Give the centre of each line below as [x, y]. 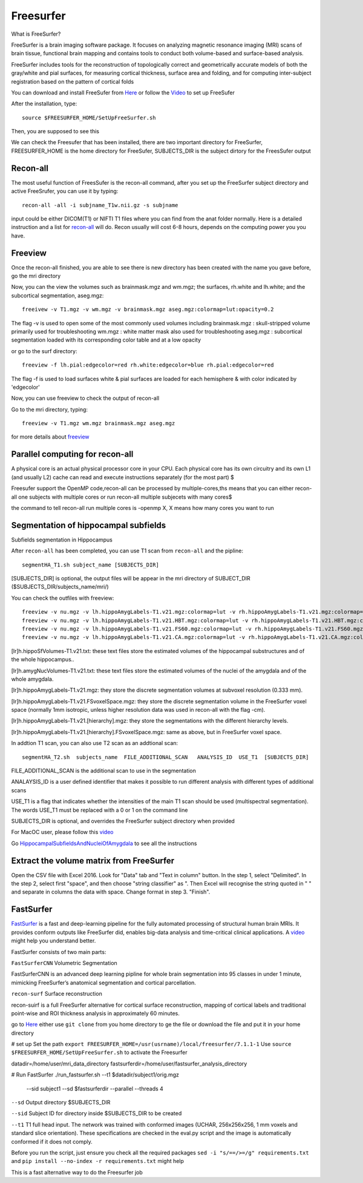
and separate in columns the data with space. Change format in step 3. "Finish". [111, 892]
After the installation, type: [44, 104]
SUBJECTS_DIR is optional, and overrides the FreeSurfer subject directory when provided [123, 821]
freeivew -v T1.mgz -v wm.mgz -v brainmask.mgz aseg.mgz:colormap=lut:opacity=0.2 [148, 310]
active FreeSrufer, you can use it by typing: [65, 191]
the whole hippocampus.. [43, 660]
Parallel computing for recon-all [72, 454]
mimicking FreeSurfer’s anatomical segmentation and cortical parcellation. [104, 983]
